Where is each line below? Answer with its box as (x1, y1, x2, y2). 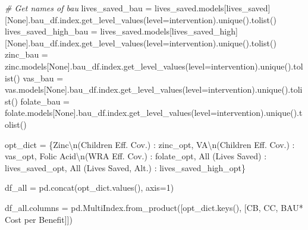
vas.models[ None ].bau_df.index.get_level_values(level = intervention (5, 83, 252, 96)
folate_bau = (20, 94, 70, 107)
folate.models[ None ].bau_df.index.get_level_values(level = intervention (5, 106, 260, 119)
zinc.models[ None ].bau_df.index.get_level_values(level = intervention (5, 59, 255, 72)
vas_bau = (23, 71, 64, 84)
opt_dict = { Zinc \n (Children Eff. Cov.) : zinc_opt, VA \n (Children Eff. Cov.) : (5, 138, 295, 150)
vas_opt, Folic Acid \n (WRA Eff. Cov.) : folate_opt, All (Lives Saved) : (5, 150, 267, 162)
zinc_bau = (5, 48, 48, 61)
